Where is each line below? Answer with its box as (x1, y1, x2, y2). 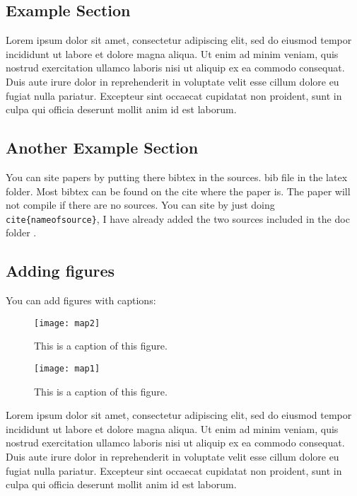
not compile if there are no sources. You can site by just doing (6, 197, 275, 212)
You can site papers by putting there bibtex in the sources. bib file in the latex (6, 169, 348, 184)
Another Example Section (6, 137, 199, 158)
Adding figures (6, 260, 115, 282)
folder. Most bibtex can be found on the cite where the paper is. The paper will (6, 183, 351, 198)
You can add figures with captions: (6, 293, 156, 308)
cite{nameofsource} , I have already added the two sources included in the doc (6, 211, 350, 226)
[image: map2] (34, 318, 100, 328)
